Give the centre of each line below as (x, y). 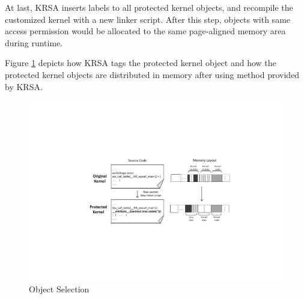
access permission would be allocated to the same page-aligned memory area (145, 31)
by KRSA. (24, 86)
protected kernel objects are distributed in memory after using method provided (152, 74)
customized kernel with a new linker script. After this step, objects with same (148, 19)
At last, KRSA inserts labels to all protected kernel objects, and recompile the (149, 7)
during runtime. (34, 42)
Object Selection (59, 289)
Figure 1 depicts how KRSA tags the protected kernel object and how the (141, 63)
